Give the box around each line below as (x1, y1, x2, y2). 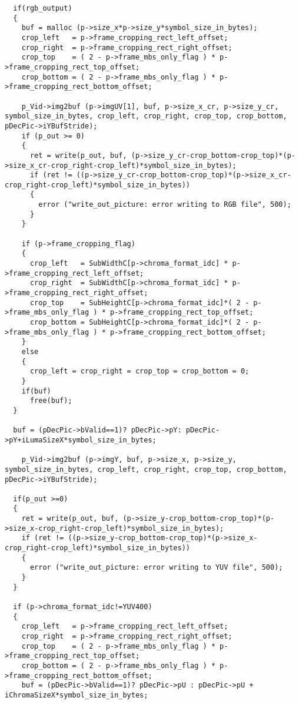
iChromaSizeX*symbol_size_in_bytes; (5, 690, 148, 699)
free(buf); (29, 396, 72, 405)
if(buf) (21, 386, 51, 395)
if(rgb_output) (13, 4, 72, 12)
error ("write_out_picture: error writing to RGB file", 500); (38, 200, 291, 209)
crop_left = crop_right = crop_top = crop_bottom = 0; (29, 367, 250, 376)
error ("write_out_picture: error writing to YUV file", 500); (29, 563, 283, 572)
